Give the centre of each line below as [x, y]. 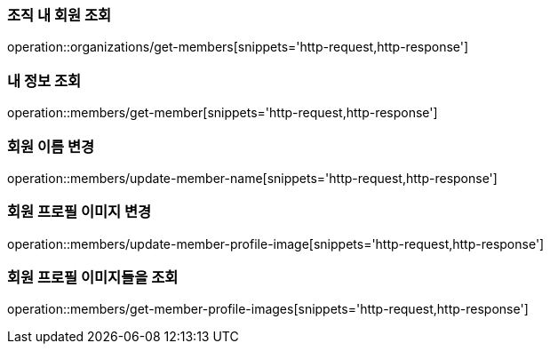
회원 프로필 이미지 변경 [80, 212]
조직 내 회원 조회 [59, 15]
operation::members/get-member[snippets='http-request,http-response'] [223, 113]
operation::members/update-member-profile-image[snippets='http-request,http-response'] [276, 243]
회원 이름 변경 [51, 146]
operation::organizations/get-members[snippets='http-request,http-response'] [238, 47]
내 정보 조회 [44, 80]
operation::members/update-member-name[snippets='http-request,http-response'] [252, 178]
